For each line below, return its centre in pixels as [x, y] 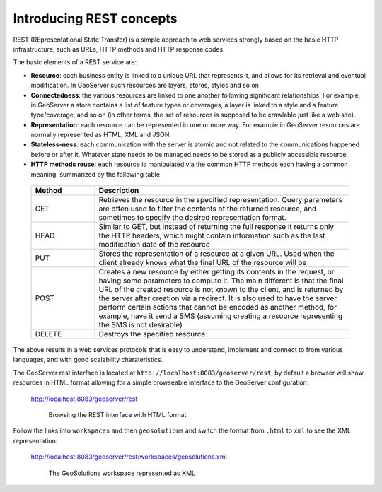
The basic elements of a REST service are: [75, 62]
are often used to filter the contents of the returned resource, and [208, 209]
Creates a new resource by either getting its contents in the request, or [217, 272]
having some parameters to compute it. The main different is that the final [221, 281]
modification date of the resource [154, 245]
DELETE [48, 334]
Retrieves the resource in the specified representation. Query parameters [221, 200]
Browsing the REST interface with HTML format [117, 414]
